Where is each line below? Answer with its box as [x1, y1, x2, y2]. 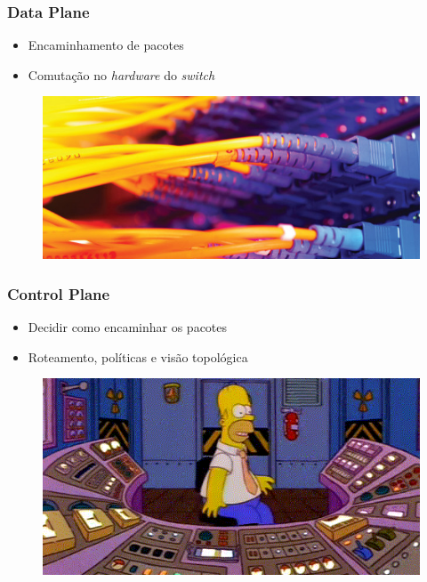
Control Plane [7, 282, 110, 304]
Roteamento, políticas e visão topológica [28, 347, 248, 366]
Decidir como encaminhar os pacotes [28, 317, 228, 335]
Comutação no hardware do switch [28, 65, 215, 84]
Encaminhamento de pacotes [28, 36, 184, 54]
